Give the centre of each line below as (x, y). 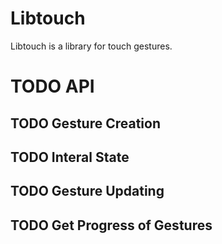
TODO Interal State (70, 157)
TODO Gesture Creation (85, 123)
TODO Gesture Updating (87, 191)
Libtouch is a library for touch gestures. (91, 46)
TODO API (52, 86)
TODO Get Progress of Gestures (111, 225)
